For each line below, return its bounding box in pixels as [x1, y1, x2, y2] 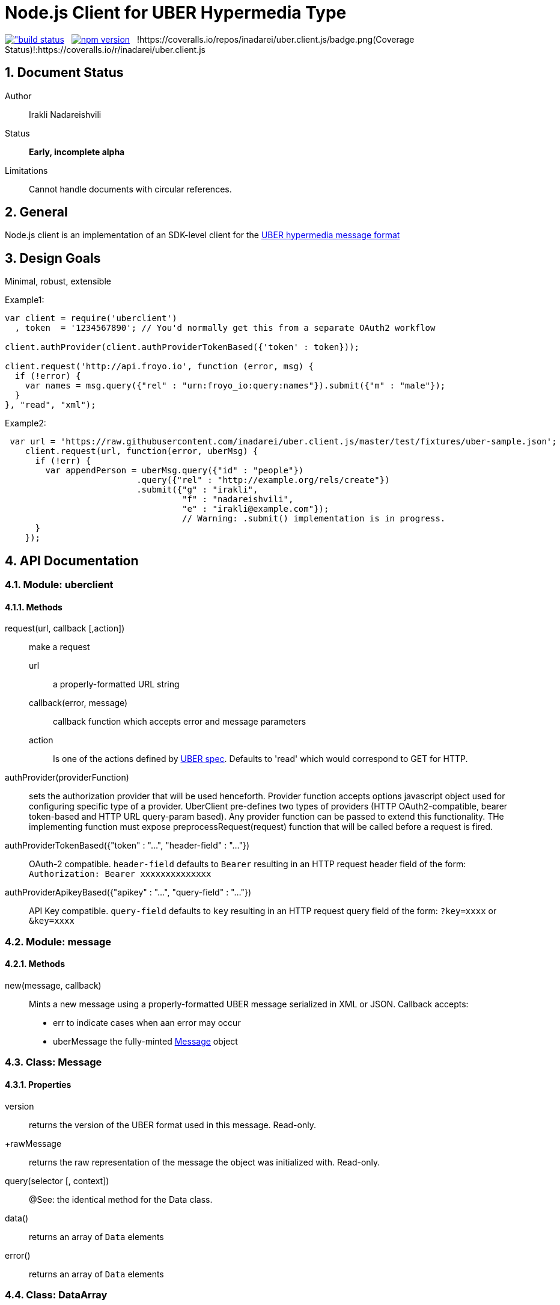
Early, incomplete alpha [29, 146, 125, 157]
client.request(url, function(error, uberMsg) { [25, 446, 258, 456]
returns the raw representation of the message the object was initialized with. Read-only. [29, 1156, 380, 1167]
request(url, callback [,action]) [5, 623, 125, 634]
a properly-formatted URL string [53, 679, 180, 690]
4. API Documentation [5, 553, 139, 568]
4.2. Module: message [5, 935, 111, 948]
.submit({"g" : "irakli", [136, 485, 258, 495]
